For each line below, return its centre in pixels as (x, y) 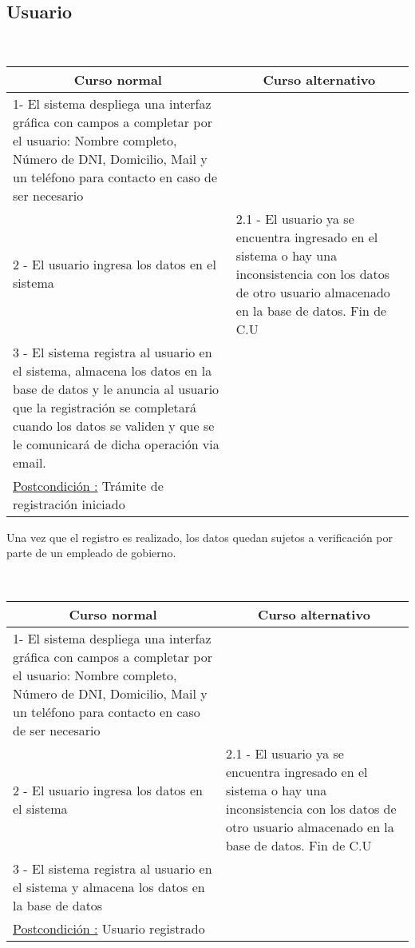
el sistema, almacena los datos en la (113, 370)
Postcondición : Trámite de (88, 485)
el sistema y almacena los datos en (109, 886)
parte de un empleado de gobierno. (91, 553)
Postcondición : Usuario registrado (109, 928)
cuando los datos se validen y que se (114, 425)
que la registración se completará (105, 407)
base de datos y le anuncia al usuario (116, 388)
